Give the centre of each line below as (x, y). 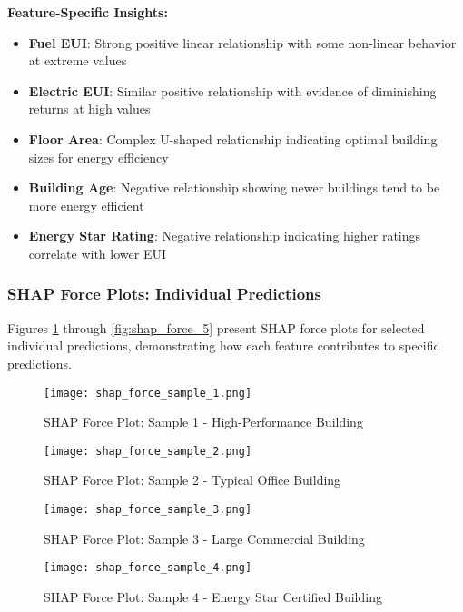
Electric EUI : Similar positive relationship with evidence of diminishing (232, 90)
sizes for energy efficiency (99, 157)
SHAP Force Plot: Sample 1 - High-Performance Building (203, 422)
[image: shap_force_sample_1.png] (148, 393)
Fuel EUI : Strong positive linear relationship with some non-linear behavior (242, 42)
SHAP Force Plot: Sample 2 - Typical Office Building (192, 480)
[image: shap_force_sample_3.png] (148, 510)
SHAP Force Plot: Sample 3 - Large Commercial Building (204, 538)
